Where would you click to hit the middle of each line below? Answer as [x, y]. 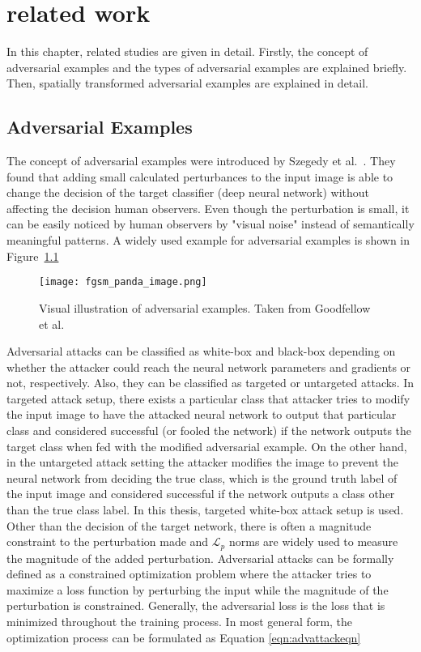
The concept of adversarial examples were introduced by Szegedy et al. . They [201, 161]
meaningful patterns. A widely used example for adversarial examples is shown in [208, 240]
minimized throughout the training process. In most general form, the [180, 622]
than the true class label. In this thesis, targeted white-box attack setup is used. [205, 510]
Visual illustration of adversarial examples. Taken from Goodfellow [205, 307]
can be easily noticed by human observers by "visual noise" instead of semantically [210, 224]
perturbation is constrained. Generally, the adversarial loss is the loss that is [196, 605]
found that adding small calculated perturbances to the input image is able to [200, 176]
